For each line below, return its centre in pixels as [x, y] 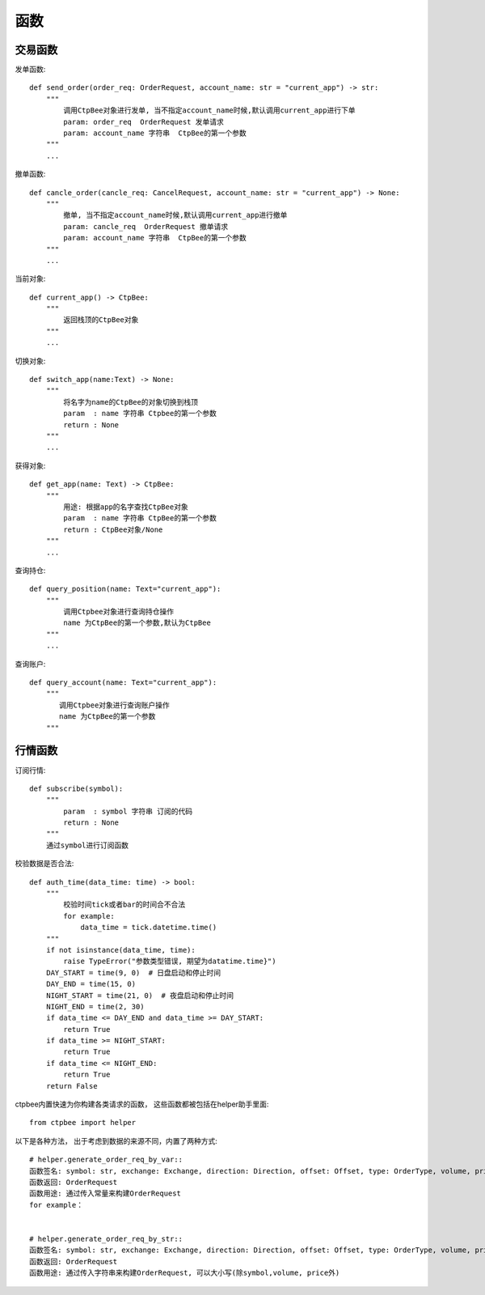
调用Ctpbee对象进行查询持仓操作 [119, 612]
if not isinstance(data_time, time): [120, 950]
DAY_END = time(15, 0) [91, 984]
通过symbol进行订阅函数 [87, 845]
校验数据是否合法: [44, 864]
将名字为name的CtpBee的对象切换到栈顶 [131, 402]
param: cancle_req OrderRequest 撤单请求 [146, 226]
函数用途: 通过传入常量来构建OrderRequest [105, 1193]
